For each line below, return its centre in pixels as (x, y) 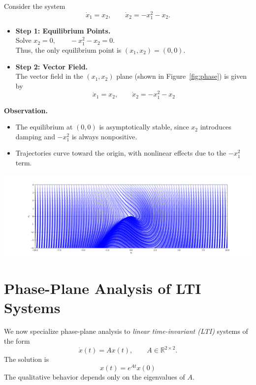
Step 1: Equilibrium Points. (63, 30)
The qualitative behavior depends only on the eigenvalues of (95, 376)
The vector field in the (49, 76)
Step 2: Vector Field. (52, 66)
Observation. (26, 110)
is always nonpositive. (104, 136)
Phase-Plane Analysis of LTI (103, 288)
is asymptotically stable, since (144, 127)
